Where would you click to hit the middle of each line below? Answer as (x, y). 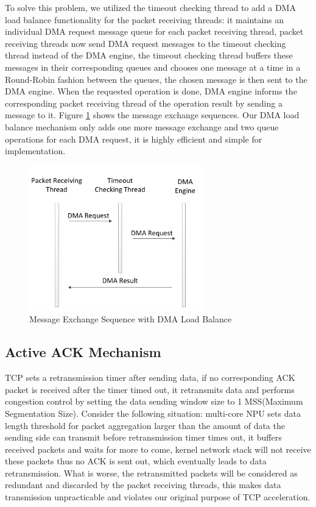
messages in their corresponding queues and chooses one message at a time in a (153, 67)
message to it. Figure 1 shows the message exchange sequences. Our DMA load (152, 115)
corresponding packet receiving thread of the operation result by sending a (144, 103)
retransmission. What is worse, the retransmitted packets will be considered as (151, 473)
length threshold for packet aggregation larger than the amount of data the (145, 425)
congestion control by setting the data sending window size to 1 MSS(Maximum (154, 401)
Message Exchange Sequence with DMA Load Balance (131, 319)
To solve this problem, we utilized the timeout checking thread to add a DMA (150, 7)
